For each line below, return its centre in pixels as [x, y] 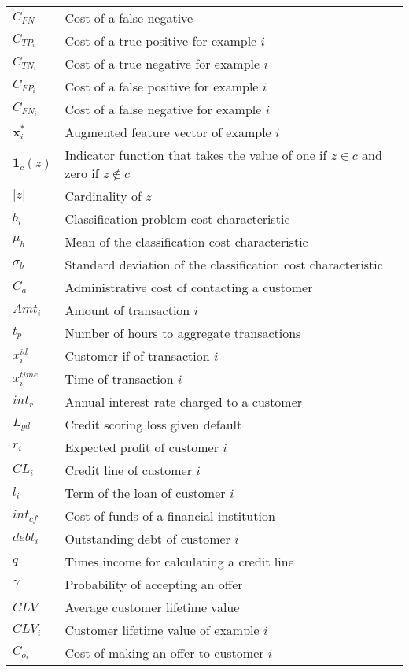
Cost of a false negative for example [163, 109]
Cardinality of [103, 196]
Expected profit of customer [142, 447]
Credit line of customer [128, 470]
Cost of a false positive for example [162, 86]
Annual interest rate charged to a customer [184, 401]
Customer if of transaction [137, 356]
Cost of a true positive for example [161, 41]
